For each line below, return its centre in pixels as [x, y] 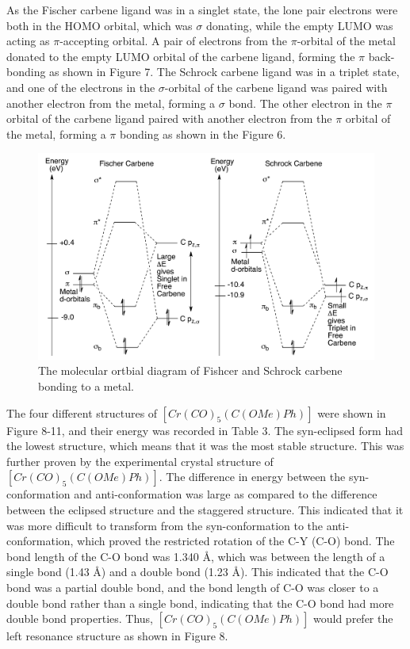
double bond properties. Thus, [80, 618]
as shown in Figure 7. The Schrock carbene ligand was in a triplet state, [224, 72]
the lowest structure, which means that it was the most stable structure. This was [205, 446]
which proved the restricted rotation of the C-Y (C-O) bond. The [236, 541]
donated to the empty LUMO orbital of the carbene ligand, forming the [181, 56]
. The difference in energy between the [252, 477]
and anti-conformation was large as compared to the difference [226, 494]
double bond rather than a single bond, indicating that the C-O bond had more [200, 603]
